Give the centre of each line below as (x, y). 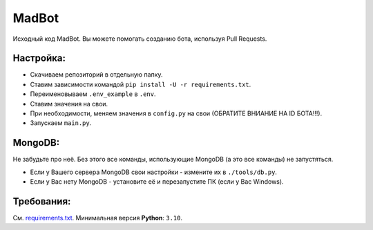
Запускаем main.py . (61, 123)
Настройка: (39, 58)
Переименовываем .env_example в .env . (93, 94)
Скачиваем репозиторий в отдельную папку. (96, 75)
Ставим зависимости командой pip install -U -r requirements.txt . (141, 84)
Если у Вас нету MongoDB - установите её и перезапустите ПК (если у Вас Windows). (157, 182)
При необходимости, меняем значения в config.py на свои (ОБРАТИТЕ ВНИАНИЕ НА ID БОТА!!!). (176, 113)
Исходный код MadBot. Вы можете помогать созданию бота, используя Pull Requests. (140, 39)
